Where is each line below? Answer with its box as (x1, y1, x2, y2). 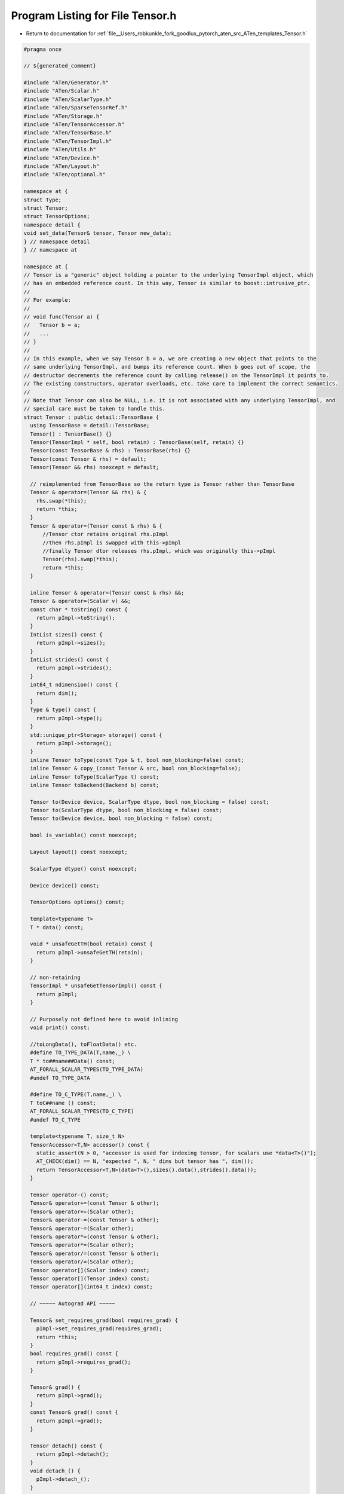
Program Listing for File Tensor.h (11, 9, 177, 22)
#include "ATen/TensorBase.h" (23, 129, 112, 136)
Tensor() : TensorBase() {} (30, 430, 112, 437)
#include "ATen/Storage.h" (23, 112, 103, 120)
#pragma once (23, 45, 62, 53)
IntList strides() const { (30, 656, 109, 663)
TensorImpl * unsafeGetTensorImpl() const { (30, 982, 162, 989)
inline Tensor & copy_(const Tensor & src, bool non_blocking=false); (30, 765, 241, 772)
